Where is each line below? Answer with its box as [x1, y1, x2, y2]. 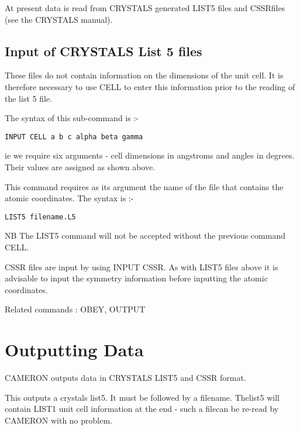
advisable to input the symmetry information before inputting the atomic [5, 272, 268, 284]
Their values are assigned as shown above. [5, 161, 156, 173]
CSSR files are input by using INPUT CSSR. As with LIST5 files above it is [5, 260, 278, 273]
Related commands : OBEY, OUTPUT [5, 303, 146, 315]
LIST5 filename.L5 [5, 212, 76, 221]
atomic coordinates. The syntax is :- [5, 192, 134, 204]
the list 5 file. [5, 92, 52, 104]
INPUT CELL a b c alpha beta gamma [5, 132, 143, 141]
